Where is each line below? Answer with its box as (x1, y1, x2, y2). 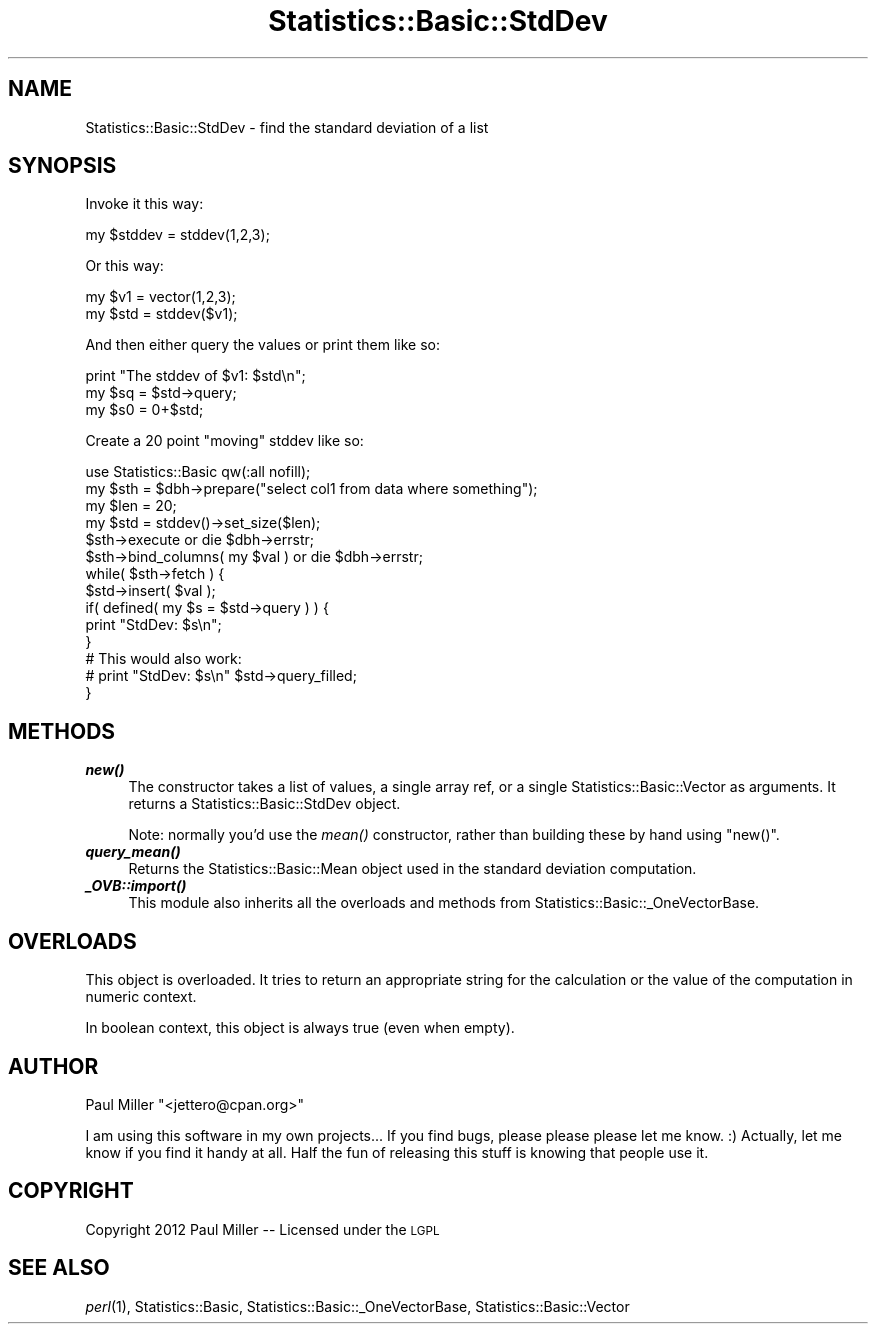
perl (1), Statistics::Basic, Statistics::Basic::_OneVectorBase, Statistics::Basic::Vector (85, 1297, 630, 1315)
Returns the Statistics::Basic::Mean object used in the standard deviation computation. (128, 860, 697, 878)
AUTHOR (8, 1053, 99, 1079)
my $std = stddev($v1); (85, 305, 238, 323)
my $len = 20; (85, 497, 177, 515)
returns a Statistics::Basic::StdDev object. (128, 795, 401, 813)
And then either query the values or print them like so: (85, 336, 440, 354)
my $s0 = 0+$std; (85, 401, 204, 419)
